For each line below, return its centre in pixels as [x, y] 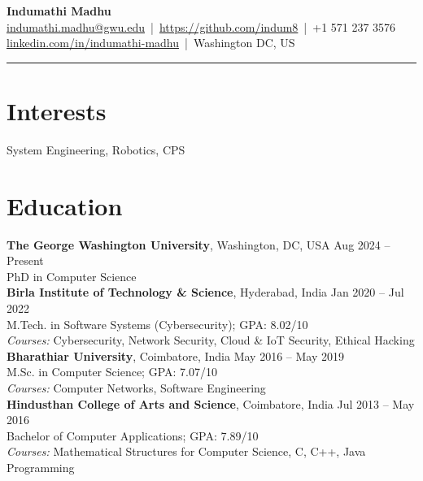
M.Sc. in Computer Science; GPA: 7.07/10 [112, 372]
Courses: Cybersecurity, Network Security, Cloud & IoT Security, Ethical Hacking [211, 340]
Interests [57, 110]
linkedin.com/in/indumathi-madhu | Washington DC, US [151, 43]
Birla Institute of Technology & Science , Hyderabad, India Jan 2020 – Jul [205, 292]
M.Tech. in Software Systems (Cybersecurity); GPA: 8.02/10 [157, 324]
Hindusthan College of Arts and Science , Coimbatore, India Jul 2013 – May [211, 403]
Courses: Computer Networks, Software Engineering [136, 387]
